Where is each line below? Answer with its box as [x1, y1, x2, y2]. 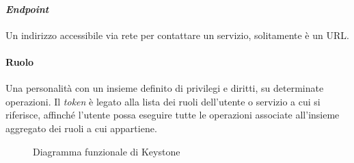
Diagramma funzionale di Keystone [33, 144, 180, 158]
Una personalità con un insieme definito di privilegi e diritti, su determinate [5, 81, 324, 95]
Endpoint [5, 1, 49, 16]
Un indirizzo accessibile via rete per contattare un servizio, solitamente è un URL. [5, 27, 349, 42]
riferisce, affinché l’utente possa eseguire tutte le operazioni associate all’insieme [5, 108, 340, 122]
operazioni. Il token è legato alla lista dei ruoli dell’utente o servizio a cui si [5, 94, 321, 108]
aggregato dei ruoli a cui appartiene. [5, 121, 157, 135]
